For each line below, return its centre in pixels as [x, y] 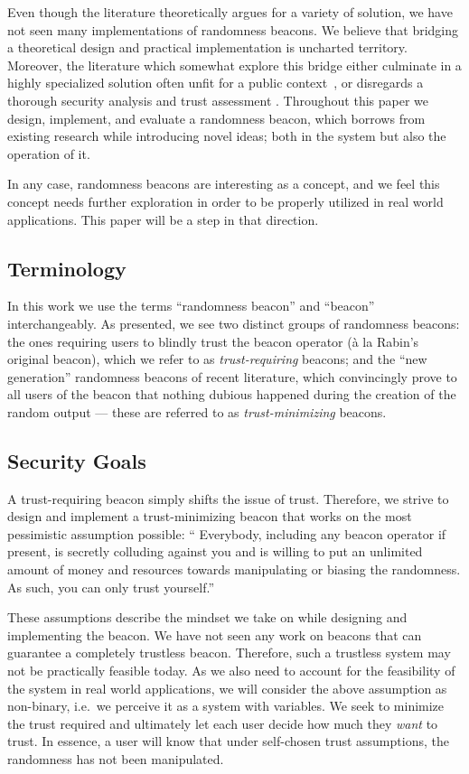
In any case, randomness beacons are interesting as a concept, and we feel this [224, 184]
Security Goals [77, 460]
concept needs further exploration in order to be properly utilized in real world [225, 201]
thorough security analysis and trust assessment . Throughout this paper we [218, 100]
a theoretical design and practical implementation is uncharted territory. [207, 47]
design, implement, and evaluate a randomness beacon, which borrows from [216, 118]
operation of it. [49, 153]
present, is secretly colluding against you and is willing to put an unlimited [215, 551]
